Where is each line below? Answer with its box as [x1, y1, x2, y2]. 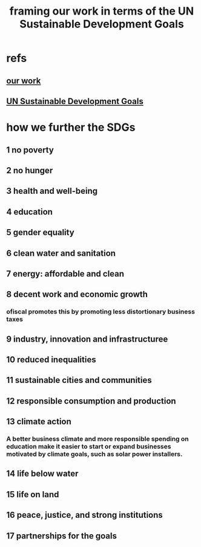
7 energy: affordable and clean [6, 269, 125, 279]
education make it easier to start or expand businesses [6, 442, 171, 451]
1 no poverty [6, 145, 54, 155]
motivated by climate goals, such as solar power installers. [6, 450, 183, 458]
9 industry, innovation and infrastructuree [6, 334, 168, 344]
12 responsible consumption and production [6, 396, 177, 406]
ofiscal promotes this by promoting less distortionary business [6, 308, 196, 316]
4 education [6, 207, 53, 217]
